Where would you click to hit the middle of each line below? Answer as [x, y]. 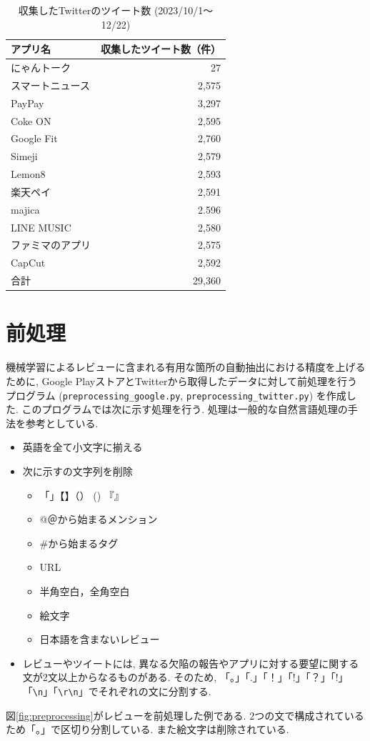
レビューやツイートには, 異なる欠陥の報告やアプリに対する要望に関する [191, 663]
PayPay [27, 103]
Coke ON [31, 120]
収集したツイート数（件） [161, 49]
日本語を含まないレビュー [100, 639]
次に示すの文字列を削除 [77, 471]
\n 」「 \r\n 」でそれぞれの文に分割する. [122, 691]
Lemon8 [28, 174]
